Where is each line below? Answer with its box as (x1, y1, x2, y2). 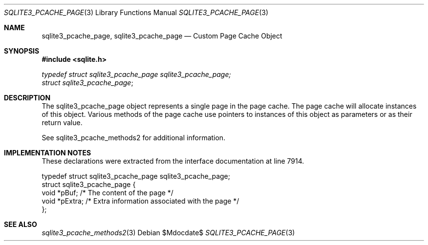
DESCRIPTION (4, 94, 51, 102)
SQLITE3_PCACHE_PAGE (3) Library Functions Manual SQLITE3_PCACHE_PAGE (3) (4, 8, 269, 17)
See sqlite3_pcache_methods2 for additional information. (42, 133, 226, 142)
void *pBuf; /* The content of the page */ (42, 188, 173, 197)
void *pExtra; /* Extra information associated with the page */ (42, 197, 239, 205)
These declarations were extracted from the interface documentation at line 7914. (42, 157, 304, 165)
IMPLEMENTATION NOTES (4, 149, 91, 157)
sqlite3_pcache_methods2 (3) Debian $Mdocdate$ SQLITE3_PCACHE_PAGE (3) (42, 228, 295, 237)
